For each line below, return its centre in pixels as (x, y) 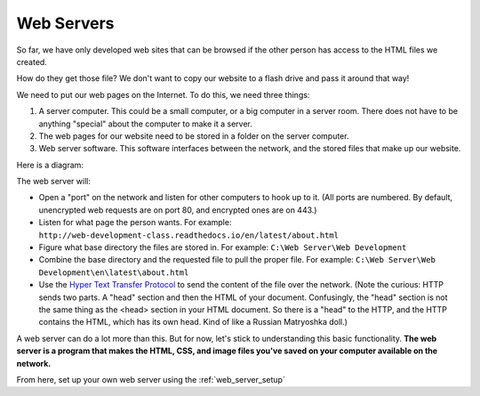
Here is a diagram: (50, 165)
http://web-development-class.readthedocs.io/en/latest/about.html (189, 235)
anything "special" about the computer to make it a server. (145, 124)
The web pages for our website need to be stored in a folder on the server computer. (194, 136)
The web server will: (53, 182)
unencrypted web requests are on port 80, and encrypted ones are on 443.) (178, 210)
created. (32, 61)
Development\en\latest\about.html (114, 272)
